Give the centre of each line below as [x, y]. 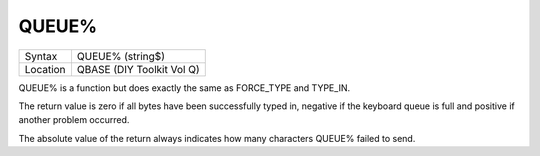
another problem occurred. [74, 120]
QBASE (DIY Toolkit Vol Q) [138, 69]
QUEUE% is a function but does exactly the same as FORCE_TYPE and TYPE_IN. [184, 87]
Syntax [41, 56]
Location [45, 69]
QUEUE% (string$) [120, 56]
